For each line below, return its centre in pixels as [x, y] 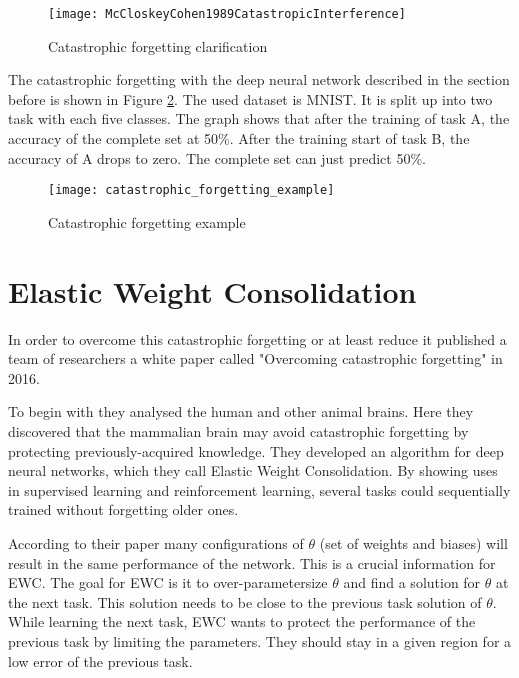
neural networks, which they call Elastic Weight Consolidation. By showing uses [253, 470]
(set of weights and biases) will [413, 542]
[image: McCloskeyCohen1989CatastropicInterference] [227, 14]
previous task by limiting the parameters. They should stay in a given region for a [260, 640]
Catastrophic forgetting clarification [158, 45]
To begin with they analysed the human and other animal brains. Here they [241, 411]
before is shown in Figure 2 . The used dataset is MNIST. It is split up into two [250, 98]
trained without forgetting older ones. [123, 509]
